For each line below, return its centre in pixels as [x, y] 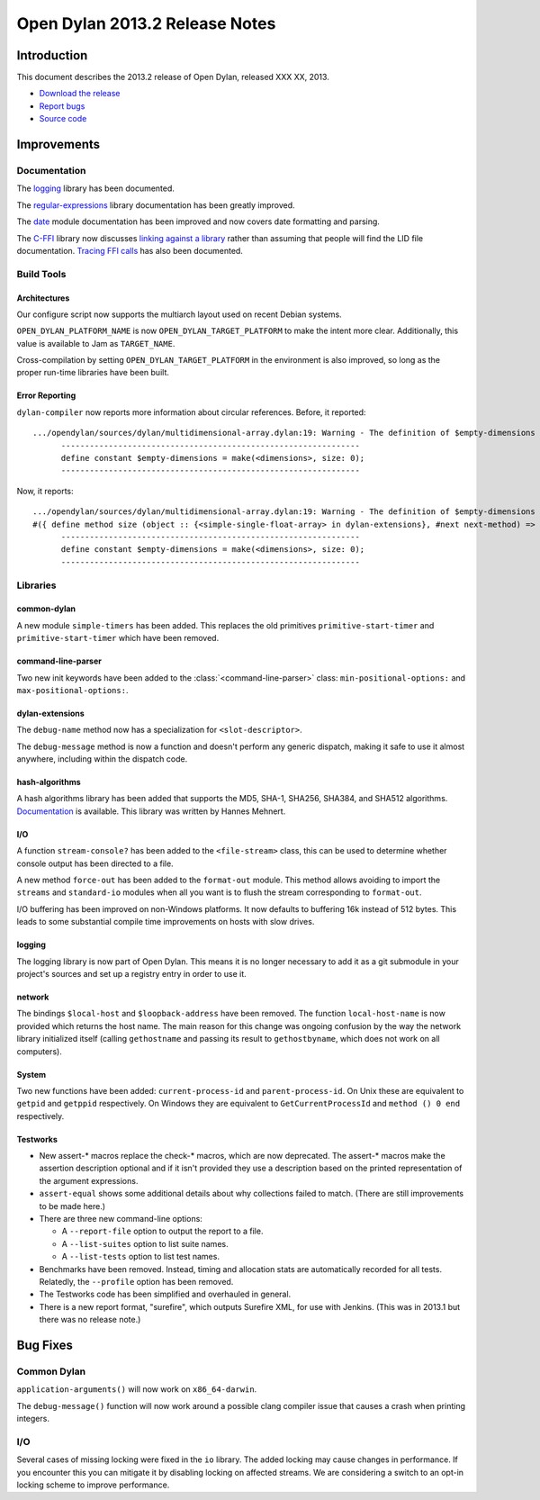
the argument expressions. [89, 1180]
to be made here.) [72, 1206]
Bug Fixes [45, 1345]
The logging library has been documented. [96, 188]
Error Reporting [46, 395]
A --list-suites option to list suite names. [145, 1243]
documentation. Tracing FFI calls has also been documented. [130, 250]
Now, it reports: [45, 491]
